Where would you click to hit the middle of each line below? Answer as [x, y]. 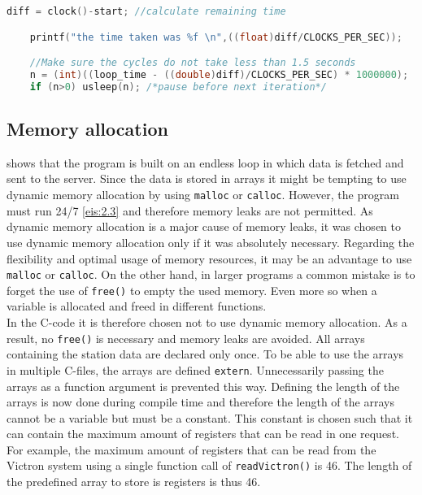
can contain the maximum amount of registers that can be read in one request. [203, 434]
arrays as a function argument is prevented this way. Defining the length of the [203, 386]
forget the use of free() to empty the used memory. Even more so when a [192, 290]
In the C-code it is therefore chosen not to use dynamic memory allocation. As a [207, 322]
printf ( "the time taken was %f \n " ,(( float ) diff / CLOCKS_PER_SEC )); [216, 37]
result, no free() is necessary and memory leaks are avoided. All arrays [186, 338]
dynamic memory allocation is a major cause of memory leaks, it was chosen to [204, 226]
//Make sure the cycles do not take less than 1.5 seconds [193, 63]
